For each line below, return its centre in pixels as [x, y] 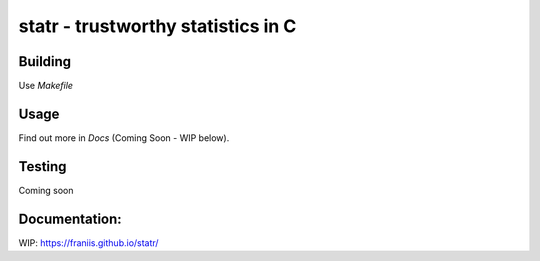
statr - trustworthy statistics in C [157, 26]
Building [45, 61]
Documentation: [70, 218]
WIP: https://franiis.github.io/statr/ [88, 242]
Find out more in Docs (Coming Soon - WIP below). [124, 137]
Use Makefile [46, 86]
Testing [42, 166]
